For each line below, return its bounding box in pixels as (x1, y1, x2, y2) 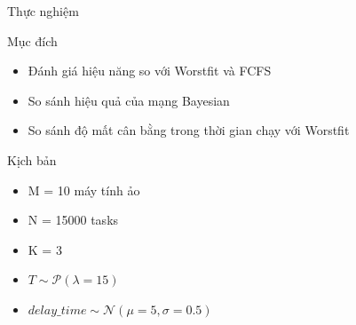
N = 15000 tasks (28, 210, 119, 229)
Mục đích (7, 31, 58, 50)
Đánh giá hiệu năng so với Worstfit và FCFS (28, 61, 272, 80)
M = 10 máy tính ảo (28, 180, 140, 199)
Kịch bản (7, 150, 57, 169)
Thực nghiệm (7, 2, 79, 20)
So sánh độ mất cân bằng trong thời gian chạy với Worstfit (28, 121, 350, 139)
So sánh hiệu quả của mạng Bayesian (28, 91, 230, 109)
